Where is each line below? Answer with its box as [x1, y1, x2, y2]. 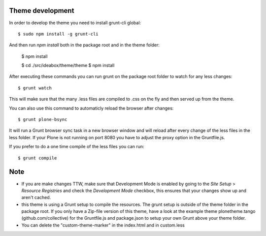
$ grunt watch [18, 85, 52, 91]
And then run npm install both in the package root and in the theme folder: [9, 42, 160, 48]
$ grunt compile [18, 155, 57, 160]
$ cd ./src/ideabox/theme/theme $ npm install [21, 62, 115, 69]
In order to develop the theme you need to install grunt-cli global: [9, 20, 141, 26]
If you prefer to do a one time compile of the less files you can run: [9, 144, 145, 150]
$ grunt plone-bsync [18, 117, 67, 122]
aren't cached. [21, 195, 51, 200]
